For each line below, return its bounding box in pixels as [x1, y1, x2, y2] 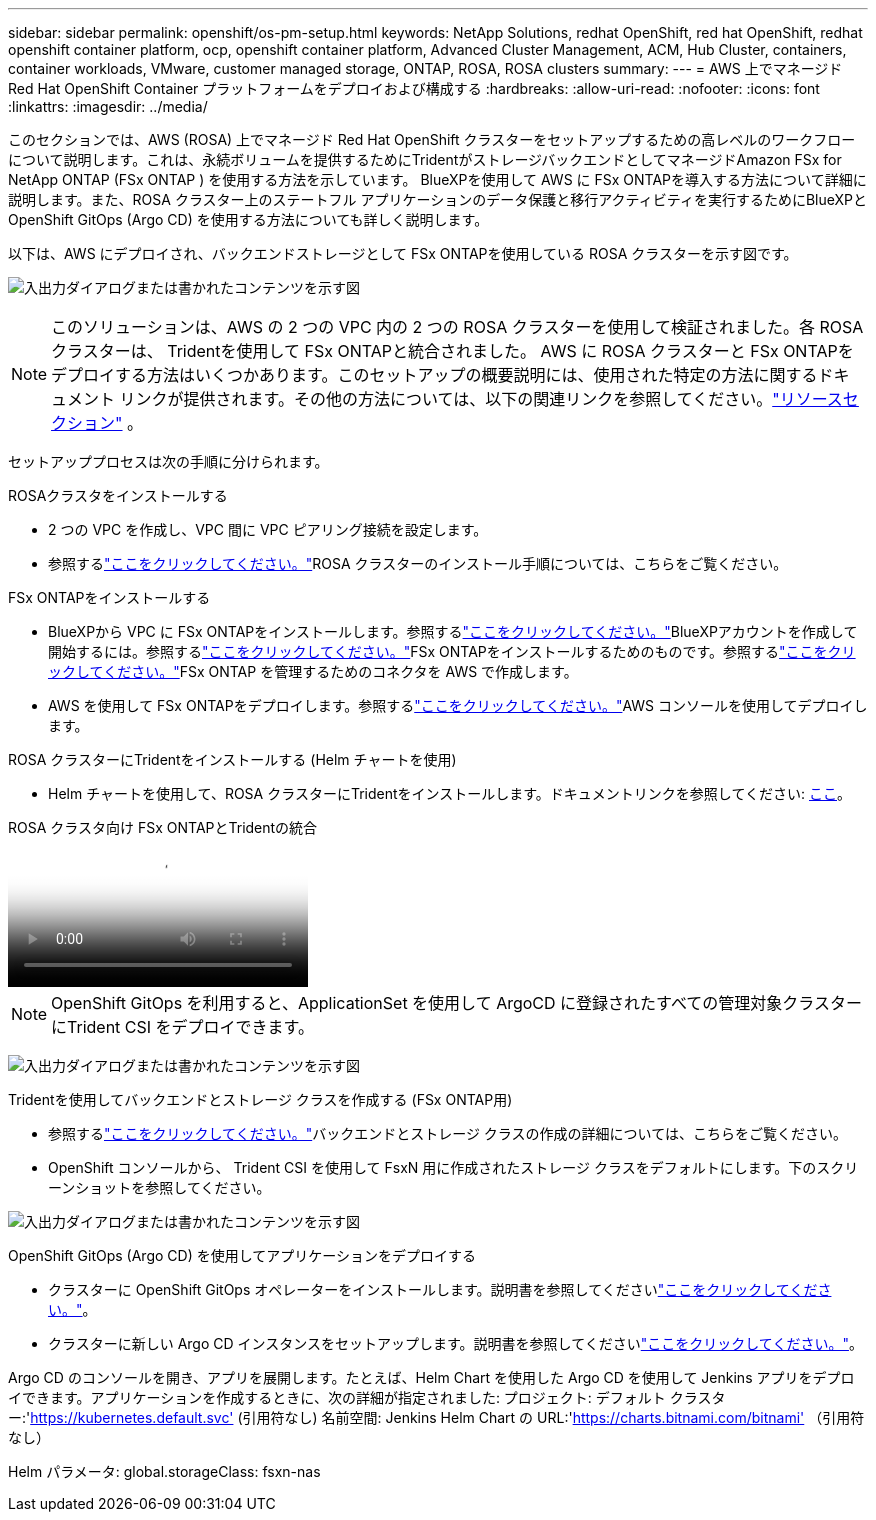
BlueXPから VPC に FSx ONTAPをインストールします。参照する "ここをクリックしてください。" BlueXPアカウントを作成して [48, 623, 858, 640]
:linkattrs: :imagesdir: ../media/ [8, 98, 208, 115]
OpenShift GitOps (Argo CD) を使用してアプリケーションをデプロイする [8, 1247, 476, 1264]
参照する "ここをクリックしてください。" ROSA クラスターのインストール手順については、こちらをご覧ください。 [48, 555, 788, 572]
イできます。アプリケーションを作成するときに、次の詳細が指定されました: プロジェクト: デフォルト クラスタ [8, 1389, 726, 1406]
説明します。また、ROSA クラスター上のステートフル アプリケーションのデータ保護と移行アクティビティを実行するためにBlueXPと [8, 191, 867, 208]
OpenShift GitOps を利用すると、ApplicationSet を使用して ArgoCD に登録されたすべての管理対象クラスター [51, 993, 862, 1013]
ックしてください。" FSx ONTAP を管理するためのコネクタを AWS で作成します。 [48, 663, 578, 680]
